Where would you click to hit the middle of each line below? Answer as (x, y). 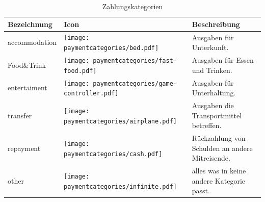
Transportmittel (217, 115)
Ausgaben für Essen (223, 60)
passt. (201, 191)
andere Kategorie (219, 180)
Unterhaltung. (214, 93)
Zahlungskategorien (132, 6)
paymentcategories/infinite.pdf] (120, 186)
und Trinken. (212, 70)
